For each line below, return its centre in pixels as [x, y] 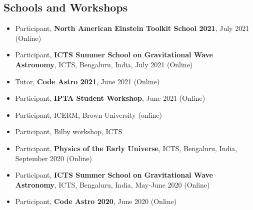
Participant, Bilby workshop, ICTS [69, 131]
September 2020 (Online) [54, 158]
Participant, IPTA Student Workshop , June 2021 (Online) [110, 98]
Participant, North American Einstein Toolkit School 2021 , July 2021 [132, 28]
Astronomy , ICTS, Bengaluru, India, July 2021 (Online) [104, 64]
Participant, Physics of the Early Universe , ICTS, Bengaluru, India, [126, 148]
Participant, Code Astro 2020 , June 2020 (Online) [96, 201]
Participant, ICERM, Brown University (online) [88, 114]
